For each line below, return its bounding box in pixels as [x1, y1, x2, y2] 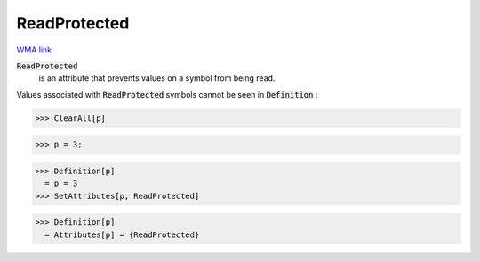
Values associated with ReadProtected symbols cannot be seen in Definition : [16, 89, 318, 99]
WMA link [16, 44, 52, 55]
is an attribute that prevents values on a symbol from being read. [38, 73, 276, 83]
